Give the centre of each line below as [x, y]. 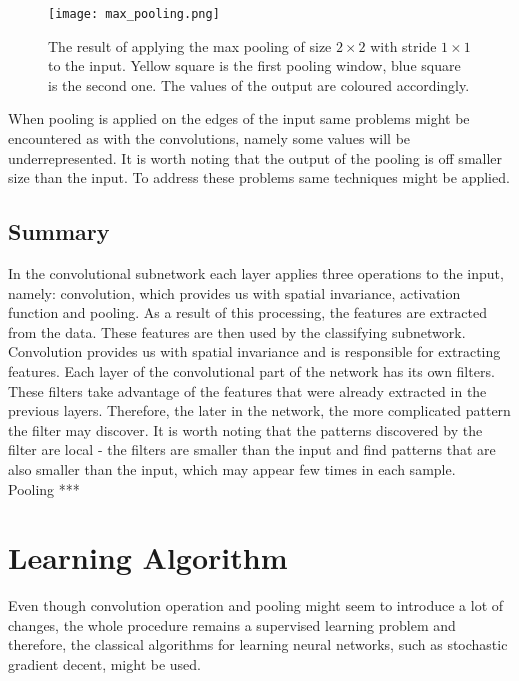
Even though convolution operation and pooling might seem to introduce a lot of [256, 605]
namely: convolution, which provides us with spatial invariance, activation [234, 292]
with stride [403, 45]
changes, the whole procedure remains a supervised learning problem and [232, 624]
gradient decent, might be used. [105, 664]
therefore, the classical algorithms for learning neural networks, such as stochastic [258, 644]
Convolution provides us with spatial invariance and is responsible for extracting [254, 351]
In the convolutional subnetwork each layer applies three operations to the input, [256, 273]
